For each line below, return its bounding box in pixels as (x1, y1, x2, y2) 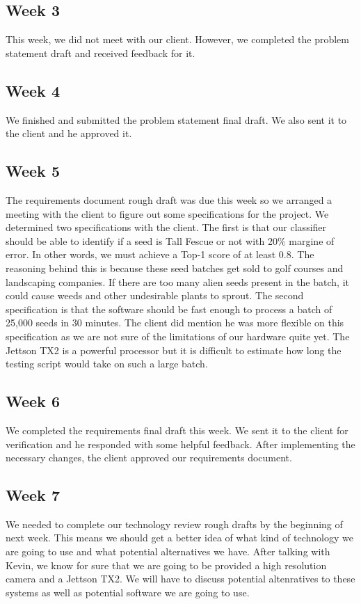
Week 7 (6, 484, 60, 506)
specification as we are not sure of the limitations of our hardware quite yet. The (6, 328, 350, 343)
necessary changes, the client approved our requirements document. (6, 450, 292, 465)
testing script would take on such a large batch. (6, 356, 208, 371)
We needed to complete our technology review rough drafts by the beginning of (6, 516, 343, 531)
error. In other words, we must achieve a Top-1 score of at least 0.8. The (6, 247, 314, 262)
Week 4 (6, 79, 60, 101)
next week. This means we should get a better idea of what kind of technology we (6, 530, 353, 545)
